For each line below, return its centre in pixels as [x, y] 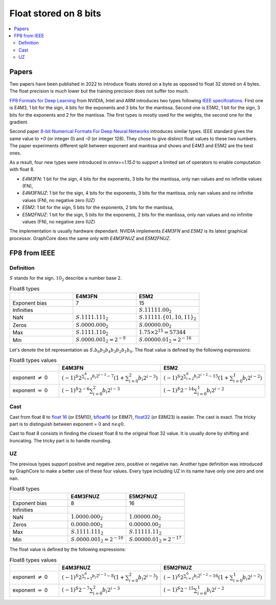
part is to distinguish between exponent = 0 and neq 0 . [67, 424]
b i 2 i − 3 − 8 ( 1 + [108, 576]
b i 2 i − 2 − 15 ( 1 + [211, 377]
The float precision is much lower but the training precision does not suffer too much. [99, 91]
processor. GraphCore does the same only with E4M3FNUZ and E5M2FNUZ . [90, 238]
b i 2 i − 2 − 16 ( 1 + [211, 576]
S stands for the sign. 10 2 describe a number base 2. [66, 278]
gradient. [19, 122]
